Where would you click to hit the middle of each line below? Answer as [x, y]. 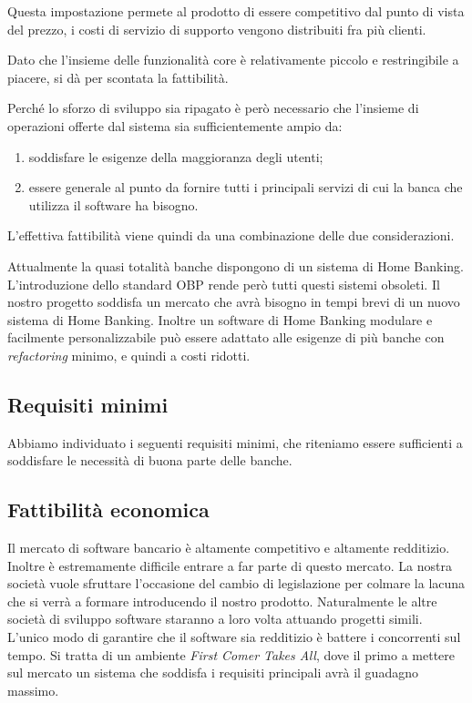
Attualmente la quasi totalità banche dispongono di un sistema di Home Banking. [236, 265]
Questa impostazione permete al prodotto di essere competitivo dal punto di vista [236, 11]
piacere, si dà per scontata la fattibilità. [118, 77]
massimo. [33, 690]
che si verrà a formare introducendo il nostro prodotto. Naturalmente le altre [222, 601]
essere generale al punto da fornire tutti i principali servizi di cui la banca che [246, 187]
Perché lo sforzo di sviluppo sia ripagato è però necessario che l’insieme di [213, 108]
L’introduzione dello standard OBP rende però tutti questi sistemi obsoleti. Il [224, 284]
